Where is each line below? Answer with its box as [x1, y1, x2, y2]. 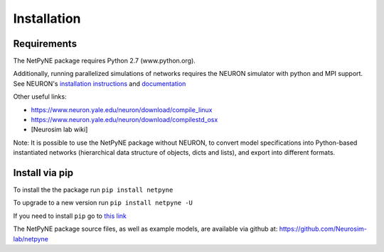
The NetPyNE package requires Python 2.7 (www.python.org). [13, 57, 196, 65]
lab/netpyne [13, 234, 49, 243]
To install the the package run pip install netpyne [13, 185, 174, 195]
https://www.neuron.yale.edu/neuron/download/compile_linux [31, 105, 213, 114]
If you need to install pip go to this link [13, 212, 127, 220]
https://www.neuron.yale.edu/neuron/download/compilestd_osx [31, 116, 218, 124]
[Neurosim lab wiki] [31, 125, 88, 134]
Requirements [13, 38, 78, 50]
